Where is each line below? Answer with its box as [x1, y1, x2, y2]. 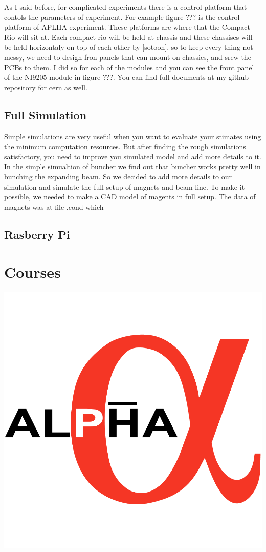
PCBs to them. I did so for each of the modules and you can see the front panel [4, 62, 254, 72]
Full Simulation [4, 107, 87, 122]
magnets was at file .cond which [4, 201, 104, 212]
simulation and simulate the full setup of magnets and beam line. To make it [4, 181, 245, 192]
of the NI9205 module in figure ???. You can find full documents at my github [4, 72, 249, 83]
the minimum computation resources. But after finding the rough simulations [4, 141, 246, 152]
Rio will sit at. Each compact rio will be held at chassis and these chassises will [4, 31, 253, 42]
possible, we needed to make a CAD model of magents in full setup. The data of [4, 191, 256, 202]
